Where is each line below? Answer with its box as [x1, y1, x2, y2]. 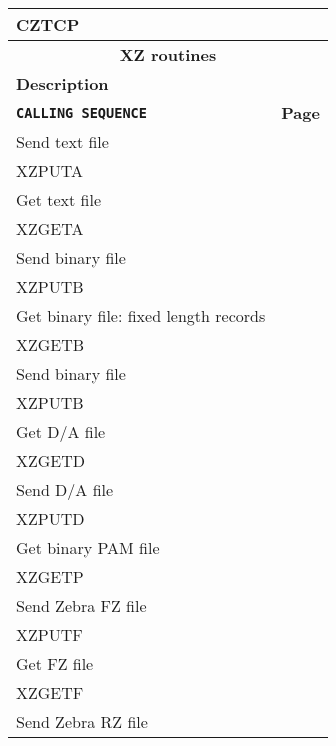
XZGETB [16, 333, 85, 356]
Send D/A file [16, 478, 114, 501]
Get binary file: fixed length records [16, 304, 266, 327]
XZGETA [16, 217, 84, 240]
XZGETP [16, 565, 84, 588]
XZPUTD [16, 507, 85, 530]
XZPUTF [16, 623, 83, 646]
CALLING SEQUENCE [16, 104, 147, 121]
